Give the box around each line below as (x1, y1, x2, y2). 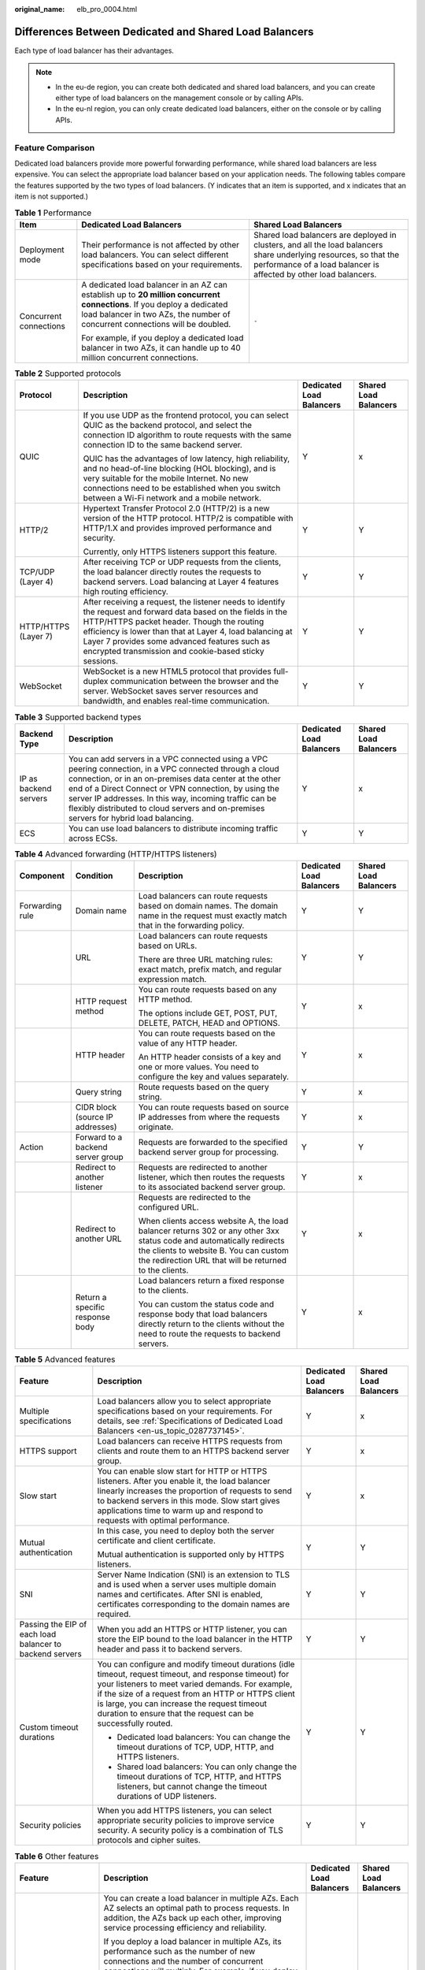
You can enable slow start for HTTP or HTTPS (97, 1466, 268, 1477)
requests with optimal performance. (97, 1515, 230, 1526)
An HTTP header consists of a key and (138, 1052, 282, 1063)
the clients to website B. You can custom (138, 1245, 289, 1256)
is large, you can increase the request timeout (97, 1698, 268, 1709)
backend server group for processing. (138, 1147, 279, 1158)
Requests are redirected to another (138, 1162, 268, 1173)
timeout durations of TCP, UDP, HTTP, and (116, 1741, 275, 1753)
